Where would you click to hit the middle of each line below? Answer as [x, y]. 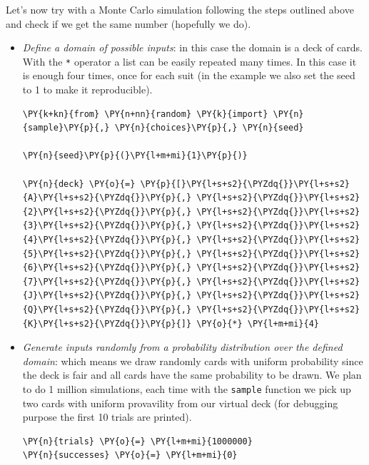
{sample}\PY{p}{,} [66, 128]
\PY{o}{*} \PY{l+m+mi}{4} [258, 323]
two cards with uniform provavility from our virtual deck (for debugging [180, 403]
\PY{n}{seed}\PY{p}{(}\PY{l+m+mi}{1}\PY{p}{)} [135, 156]
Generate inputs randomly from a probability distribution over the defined [182, 347]
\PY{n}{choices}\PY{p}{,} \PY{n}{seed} [209, 128]
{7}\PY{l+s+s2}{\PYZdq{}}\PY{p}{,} [107, 281]
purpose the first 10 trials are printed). [107, 417]
